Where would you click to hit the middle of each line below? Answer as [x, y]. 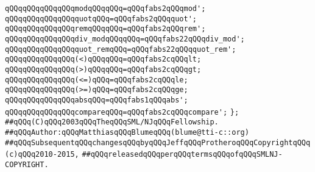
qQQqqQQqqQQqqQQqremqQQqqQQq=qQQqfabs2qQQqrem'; [105, 29]
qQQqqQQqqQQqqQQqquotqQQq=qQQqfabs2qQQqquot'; [101, 19]
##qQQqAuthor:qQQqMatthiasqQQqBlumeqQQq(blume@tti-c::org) [127, 132]
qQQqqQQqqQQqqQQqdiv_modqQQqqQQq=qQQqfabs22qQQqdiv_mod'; [125, 39]
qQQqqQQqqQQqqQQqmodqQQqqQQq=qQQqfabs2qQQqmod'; [105, 9]
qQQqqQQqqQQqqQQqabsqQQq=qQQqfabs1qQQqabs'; [97, 100]
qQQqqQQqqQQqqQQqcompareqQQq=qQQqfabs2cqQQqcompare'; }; [122, 112]
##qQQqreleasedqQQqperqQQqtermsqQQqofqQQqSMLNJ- [182, 155]
